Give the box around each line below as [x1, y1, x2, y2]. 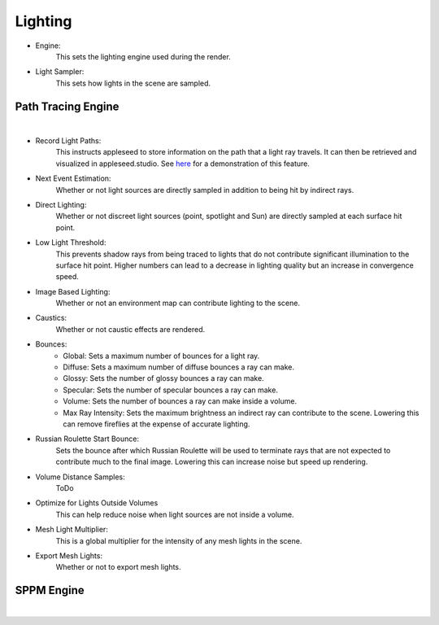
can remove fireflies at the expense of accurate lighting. [63, 419, 250, 429]
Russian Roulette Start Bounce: [35, 434, 140, 444]
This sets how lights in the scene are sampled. [55, 78, 211, 88]
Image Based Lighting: [35, 286, 111, 296]
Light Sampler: [35, 67, 85, 76]
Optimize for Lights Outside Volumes [35, 498, 159, 508]
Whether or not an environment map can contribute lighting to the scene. [55, 298, 301, 308]
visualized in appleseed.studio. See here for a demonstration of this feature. [55, 159, 311, 168]
